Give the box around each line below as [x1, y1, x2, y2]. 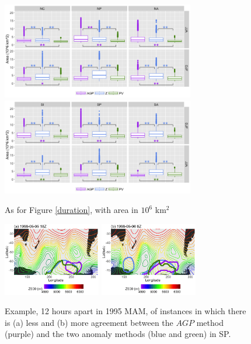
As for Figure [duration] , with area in [5, 204, 138, 216]
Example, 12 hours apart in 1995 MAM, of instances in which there [5, 305, 246, 317]
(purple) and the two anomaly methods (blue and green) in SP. [5, 328, 231, 340]
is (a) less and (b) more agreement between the [5, 316, 173, 328]
